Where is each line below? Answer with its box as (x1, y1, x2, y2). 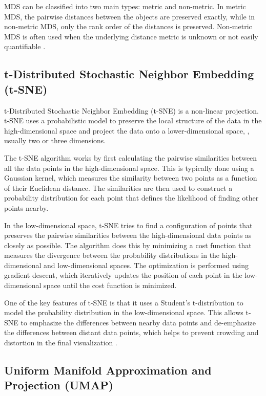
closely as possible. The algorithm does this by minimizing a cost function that (4, 239, 252, 250)
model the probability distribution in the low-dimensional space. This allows (4, 307, 243, 318)
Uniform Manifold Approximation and (4, 362, 212, 378)
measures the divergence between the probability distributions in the (4, 250, 220, 260)
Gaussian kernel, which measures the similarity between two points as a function (4, 172, 257, 183)
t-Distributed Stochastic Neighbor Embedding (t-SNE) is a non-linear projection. (4, 105, 259, 116)
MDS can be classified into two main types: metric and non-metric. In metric (4, 1, 246, 11)
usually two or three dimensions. (4, 135, 106, 146)
